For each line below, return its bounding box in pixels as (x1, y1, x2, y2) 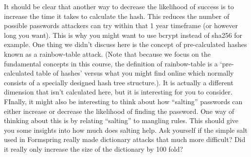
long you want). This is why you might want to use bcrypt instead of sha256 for (4, 30, 243, 40)
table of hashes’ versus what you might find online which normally (36, 68, 234, 78)
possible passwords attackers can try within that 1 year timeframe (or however (4, 20, 238, 31)
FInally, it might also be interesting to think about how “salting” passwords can (4, 96, 243, 106)
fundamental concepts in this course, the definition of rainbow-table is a (4, 58, 218, 68)
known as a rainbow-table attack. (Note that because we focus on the (4, 48, 211, 59)
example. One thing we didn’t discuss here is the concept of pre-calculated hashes (4, 39, 247, 49)
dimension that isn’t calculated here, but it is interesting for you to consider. (4, 87, 233, 97)
